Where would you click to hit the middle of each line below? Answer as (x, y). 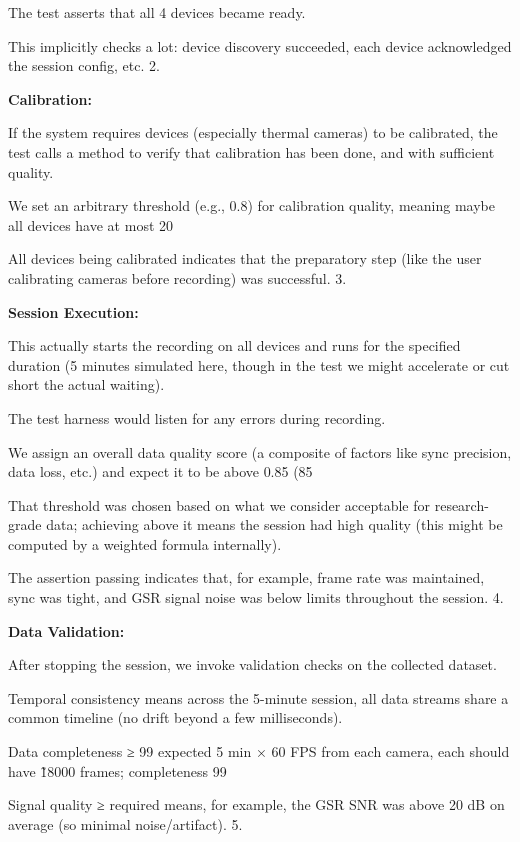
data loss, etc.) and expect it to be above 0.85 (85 (160, 471)
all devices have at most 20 (91, 224)
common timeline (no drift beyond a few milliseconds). (175, 717)
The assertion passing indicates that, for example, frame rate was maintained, (246, 577)
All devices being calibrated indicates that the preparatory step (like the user (245, 258)
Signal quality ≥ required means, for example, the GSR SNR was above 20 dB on (256, 804)
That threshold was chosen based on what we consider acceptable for (219, 504)
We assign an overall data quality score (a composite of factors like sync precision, (260, 451)
